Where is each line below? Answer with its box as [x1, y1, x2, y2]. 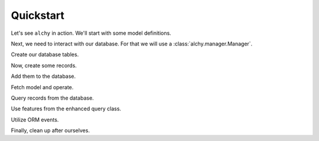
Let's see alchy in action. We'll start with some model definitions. [11, 29, 171, 37]
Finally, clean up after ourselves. [11, 127, 90, 134]
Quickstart [11, 9, 65, 22]
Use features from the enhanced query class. [11, 105, 121, 112]
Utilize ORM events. [11, 116, 59, 123]
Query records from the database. [11, 94, 94, 101]
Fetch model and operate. [11, 83, 74, 91]
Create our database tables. [11, 51, 79, 58]
